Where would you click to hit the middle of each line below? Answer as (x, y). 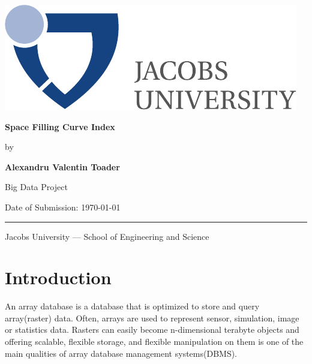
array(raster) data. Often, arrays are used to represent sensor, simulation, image (152, 318)
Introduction (58, 277)
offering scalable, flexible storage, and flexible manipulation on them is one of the (154, 342)
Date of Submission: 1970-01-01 (63, 207)
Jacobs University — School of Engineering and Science (107, 236)
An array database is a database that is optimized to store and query (132, 306)
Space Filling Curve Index (60, 126)
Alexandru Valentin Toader (62, 166)
